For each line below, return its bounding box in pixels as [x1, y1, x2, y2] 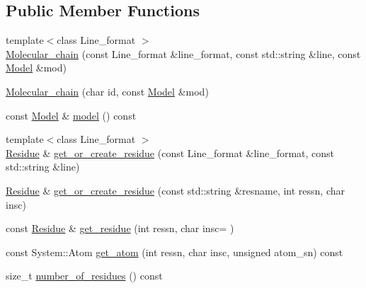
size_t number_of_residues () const [6, 268, 163, 283]
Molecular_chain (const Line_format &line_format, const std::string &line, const [6, 46, 361, 61]
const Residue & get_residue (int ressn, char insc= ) [6, 221, 234, 236]
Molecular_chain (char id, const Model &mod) [6, 83, 209, 98]
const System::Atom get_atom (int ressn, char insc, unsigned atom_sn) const [6, 244, 343, 259]
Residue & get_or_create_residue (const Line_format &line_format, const [6, 145, 335, 160]
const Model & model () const [6, 108, 137, 122]
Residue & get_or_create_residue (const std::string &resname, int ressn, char [6, 183, 345, 197]
